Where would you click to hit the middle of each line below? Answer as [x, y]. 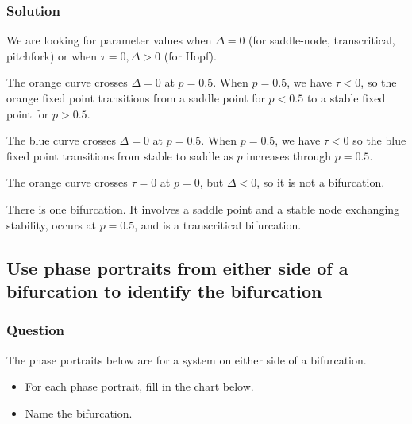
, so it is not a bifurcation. [321, 182]
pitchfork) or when [52, 55]
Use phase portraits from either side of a [177, 267]
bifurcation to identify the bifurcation [164, 290]
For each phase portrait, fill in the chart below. [139, 386]
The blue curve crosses [61, 140]
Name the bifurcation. [79, 412]
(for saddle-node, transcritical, [322, 40]
